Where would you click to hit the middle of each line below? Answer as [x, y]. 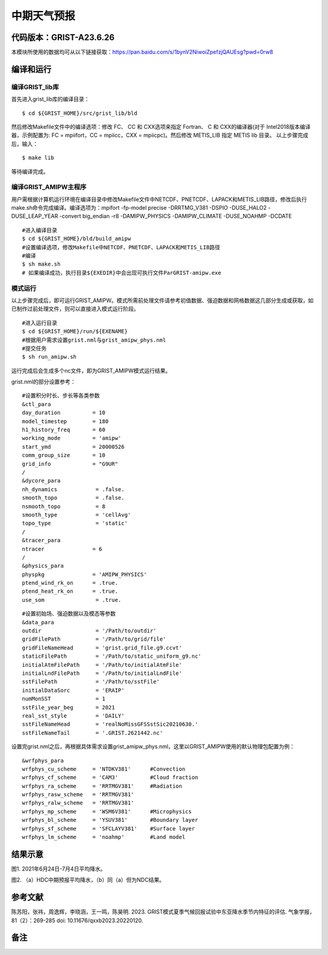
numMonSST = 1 [64, 699]
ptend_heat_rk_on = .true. [70, 591]
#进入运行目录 [40, 323]
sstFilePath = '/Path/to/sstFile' [91, 682]
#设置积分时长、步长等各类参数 [61, 396]
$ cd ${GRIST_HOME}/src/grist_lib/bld [80, 113]
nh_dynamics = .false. [73, 489]
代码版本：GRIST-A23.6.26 [63, 37]
